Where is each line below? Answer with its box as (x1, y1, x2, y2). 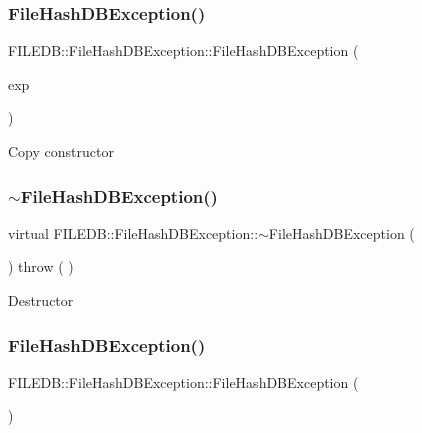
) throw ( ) (8, 256, 74, 277)
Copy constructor (8, 141, 114, 161)
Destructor (8, 290, 74, 310)
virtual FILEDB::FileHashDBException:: (8, 222, 259, 243)
